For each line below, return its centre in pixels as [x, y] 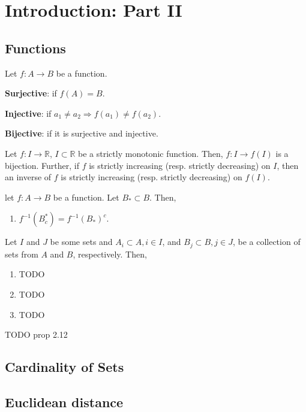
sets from [22, 254]
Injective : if [28, 113]
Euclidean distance [64, 402]
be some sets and [81, 242]
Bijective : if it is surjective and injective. [82, 133]
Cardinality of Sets [64, 367]
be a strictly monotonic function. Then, [151, 153]
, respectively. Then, [110, 254]
